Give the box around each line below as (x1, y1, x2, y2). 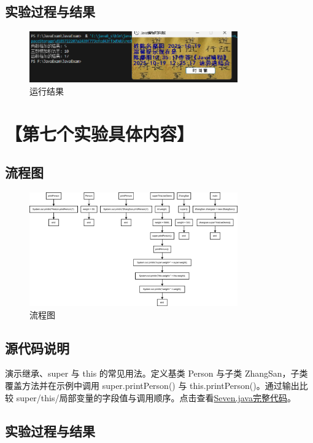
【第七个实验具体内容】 (5, 120, 195, 146)
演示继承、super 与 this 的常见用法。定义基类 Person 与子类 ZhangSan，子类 (5, 367, 308, 380)
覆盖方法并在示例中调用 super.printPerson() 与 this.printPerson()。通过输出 (5, 378, 299, 391)
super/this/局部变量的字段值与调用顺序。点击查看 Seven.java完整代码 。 (16, 391, 296, 404)
